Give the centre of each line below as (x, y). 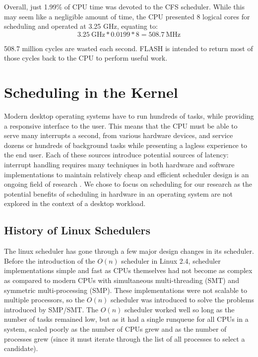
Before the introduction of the (50, 260)
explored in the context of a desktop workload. (75, 203)
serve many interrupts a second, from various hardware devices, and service (119, 135)
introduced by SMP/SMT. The (51, 309)
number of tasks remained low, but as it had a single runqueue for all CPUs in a (126, 319)
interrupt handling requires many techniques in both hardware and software (119, 165)
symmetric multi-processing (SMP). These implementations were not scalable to (126, 290)
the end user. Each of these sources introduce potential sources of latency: (116, 155)
